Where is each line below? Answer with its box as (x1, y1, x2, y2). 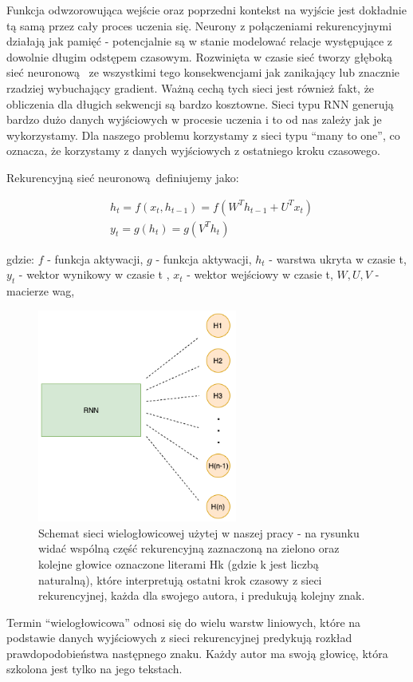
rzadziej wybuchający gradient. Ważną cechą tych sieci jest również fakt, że (6, 79, 375, 96)
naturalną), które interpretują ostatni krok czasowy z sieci (38, 571, 322, 588)
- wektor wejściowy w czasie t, (187, 266, 333, 283)
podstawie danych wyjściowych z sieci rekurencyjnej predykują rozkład (6, 629, 352, 646)
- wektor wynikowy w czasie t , (18, 266, 170, 283)
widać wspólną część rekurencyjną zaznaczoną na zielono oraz (38, 540, 340, 557)
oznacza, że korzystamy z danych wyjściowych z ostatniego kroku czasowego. (6, 142, 380, 159)
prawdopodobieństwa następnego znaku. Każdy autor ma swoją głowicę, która (6, 644, 388, 661)
